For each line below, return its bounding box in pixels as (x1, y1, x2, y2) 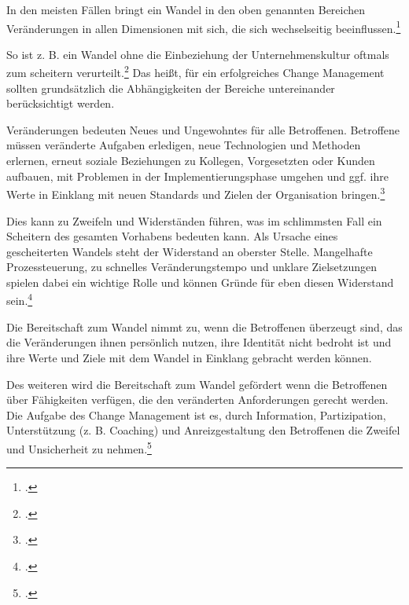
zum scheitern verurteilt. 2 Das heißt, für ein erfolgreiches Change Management (6, 62, 385, 81)
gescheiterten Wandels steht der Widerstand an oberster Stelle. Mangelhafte (6, 243, 373, 259)
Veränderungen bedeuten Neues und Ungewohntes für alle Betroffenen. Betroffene (6, 121, 400, 137)
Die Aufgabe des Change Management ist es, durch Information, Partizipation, (6, 406, 386, 423)
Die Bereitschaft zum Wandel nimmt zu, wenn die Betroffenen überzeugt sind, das (6, 318, 403, 335)
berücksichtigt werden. (6, 95, 115, 112)
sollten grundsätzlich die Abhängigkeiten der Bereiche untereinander (6, 79, 335, 96)
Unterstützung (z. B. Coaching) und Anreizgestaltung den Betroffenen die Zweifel (6, 422, 400, 438)
